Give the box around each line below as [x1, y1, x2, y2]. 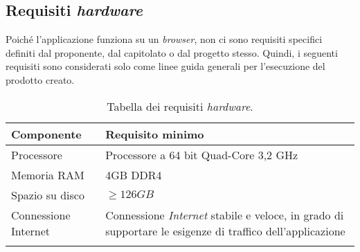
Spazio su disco [11, 186, 84, 203]
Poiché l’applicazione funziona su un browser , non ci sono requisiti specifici [6, 32, 323, 46]
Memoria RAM [11, 166, 84, 183]
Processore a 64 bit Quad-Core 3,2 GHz [105, 146, 298, 163]
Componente [11, 125, 82, 142]
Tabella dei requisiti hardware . [107, 98, 253, 114]
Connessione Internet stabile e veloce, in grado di [105, 206, 344, 223]
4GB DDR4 [105, 166, 162, 183]
